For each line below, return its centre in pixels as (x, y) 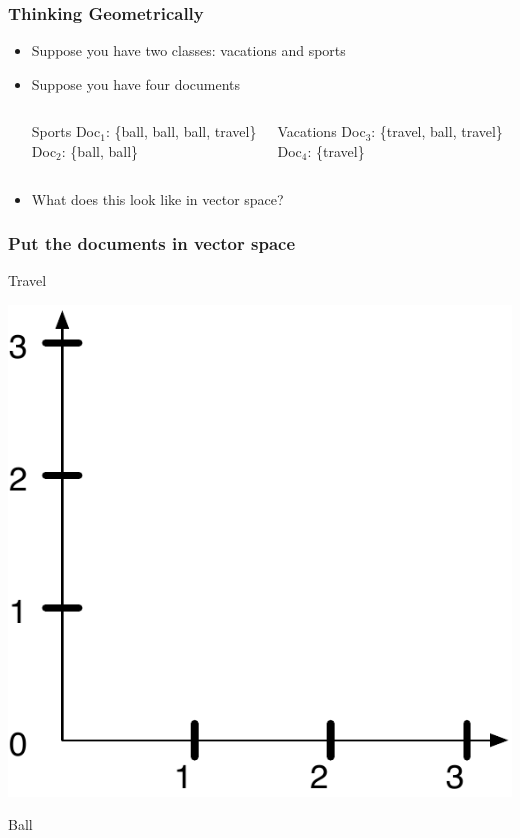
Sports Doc (66, 131)
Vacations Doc (321, 131)
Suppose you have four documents (136, 83)
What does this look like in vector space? (157, 198)
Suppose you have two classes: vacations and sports (188, 50)
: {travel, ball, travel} (437, 131)
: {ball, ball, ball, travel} (181, 131)
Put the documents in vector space (152, 243)
